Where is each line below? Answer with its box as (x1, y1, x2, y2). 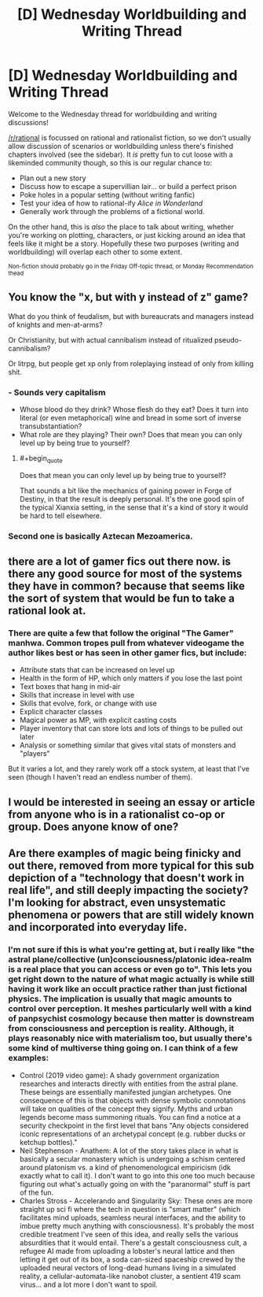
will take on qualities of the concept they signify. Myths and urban (19, 1104, 233, 1114)
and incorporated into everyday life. (8, 921, 188, 934)
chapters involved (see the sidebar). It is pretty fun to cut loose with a (8, 150, 233, 159)
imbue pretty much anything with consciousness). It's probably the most (19, 1221, 254, 1230)
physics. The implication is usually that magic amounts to (8, 994, 232, 1005)
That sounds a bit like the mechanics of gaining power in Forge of (19, 486, 232, 495)
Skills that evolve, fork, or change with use (19, 699, 157, 708)
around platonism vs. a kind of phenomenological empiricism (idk (19, 1162, 232, 1172)
